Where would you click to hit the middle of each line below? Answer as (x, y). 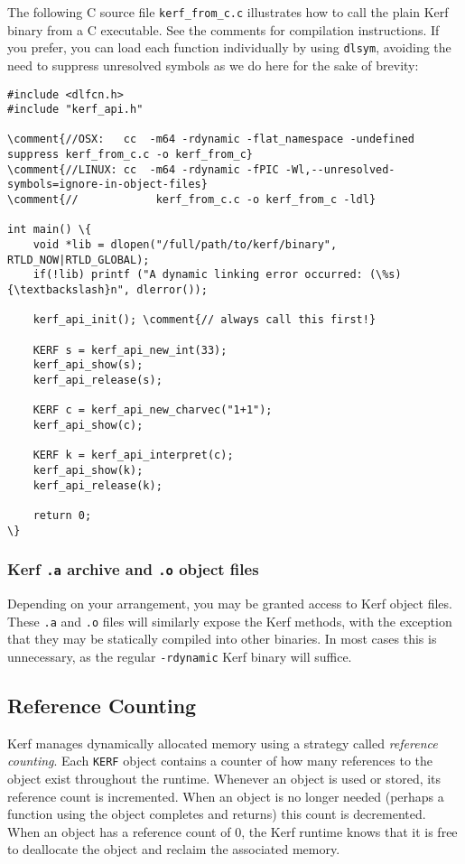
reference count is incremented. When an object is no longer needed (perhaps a (226, 796)
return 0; (62, 515)
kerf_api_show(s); (88, 365)
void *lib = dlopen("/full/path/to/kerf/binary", (185, 245)
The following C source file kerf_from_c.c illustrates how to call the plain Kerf (228, 12)
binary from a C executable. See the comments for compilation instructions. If (223, 29)
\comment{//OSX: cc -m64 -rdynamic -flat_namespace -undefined (211, 139)
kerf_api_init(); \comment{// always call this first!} (205, 320)
